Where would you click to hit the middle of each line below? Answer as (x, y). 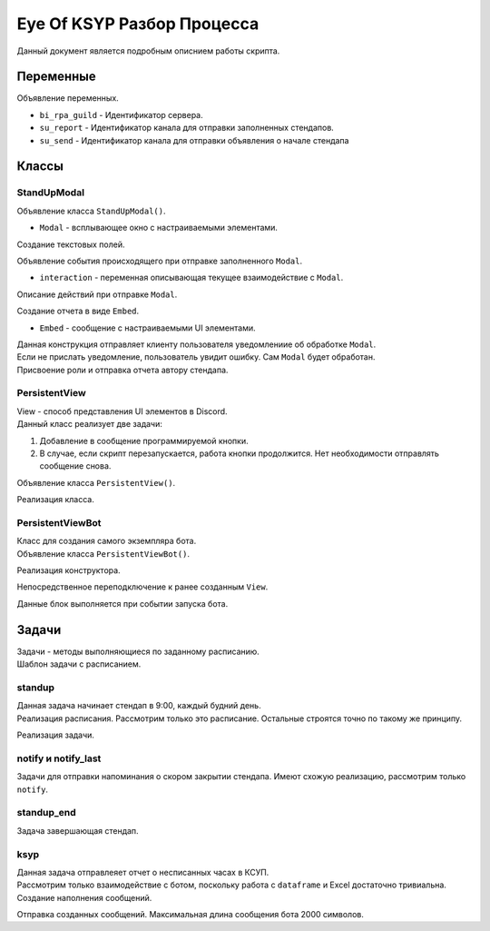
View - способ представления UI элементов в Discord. (122, 411)
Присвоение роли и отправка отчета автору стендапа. (122, 370)
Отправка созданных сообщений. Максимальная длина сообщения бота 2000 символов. (191, 915)
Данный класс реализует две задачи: (89, 424)
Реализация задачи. (56, 735)
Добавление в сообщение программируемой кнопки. (144, 441)
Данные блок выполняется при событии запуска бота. (122, 603)
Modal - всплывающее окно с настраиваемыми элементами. (159, 228)
